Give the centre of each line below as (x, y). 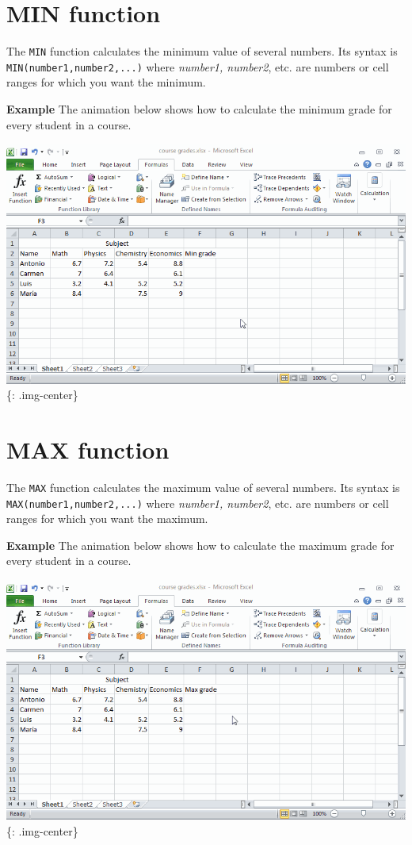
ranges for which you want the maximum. (107, 519)
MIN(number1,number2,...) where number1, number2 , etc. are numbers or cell (198, 66)
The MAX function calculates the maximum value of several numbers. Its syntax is (203, 487)
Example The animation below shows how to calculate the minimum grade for (199, 109)
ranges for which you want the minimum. (106, 82)
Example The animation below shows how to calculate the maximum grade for (200, 545)
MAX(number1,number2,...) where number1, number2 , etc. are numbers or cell (198, 503)
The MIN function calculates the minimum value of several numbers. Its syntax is (202, 51)
